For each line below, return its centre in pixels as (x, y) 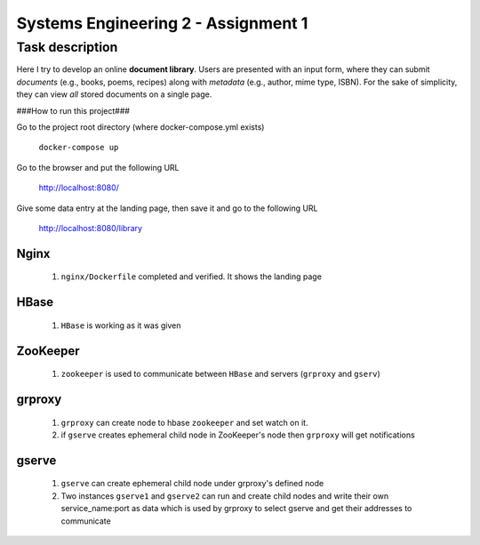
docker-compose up (79, 148)
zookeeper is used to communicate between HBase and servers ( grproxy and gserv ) (221, 374)
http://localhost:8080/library (90, 228)
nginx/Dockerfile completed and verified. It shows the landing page (191, 277)
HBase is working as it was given (121, 325)
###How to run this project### (73, 110)
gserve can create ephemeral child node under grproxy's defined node (192, 484)
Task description (67, 47)
